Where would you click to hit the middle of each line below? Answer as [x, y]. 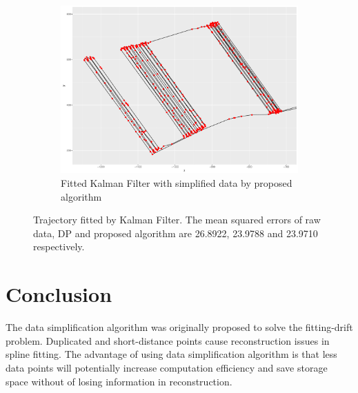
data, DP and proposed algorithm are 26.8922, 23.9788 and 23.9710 [176, 233]
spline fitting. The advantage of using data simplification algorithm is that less [171, 354]
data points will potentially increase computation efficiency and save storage [167, 367]
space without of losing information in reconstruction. [119, 381]
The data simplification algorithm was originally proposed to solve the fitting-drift [179, 327]
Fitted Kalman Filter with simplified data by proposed [177, 183]
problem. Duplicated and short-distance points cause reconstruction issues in [168, 340]
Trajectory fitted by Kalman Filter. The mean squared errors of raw [177, 220]
